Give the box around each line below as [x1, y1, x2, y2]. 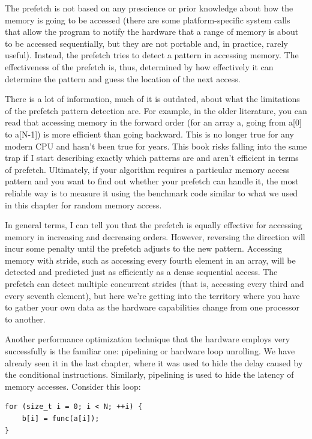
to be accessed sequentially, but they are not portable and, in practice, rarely [5, 37, 288, 49]
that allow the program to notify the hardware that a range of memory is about [5, 25, 299, 38]
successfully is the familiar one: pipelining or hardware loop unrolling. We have [5, 345, 295, 357]
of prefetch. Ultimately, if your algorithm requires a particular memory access [5, 163, 290, 175]
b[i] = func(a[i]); [22, 414, 100, 423]
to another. [5, 312, 46, 325]
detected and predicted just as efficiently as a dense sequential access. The [5, 265, 278, 278]
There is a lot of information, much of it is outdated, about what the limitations [5, 92, 300, 105]
